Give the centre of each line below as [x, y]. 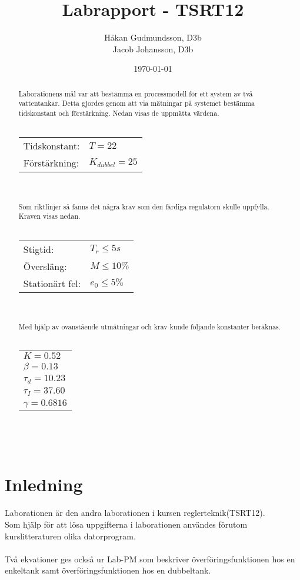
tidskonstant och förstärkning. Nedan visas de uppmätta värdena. [119, 113]
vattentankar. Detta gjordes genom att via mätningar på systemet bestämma [136, 103]
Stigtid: [39, 249]
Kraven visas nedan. [49, 216]
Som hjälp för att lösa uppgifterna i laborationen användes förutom [126, 524]
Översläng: [45, 266]
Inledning [44, 484]
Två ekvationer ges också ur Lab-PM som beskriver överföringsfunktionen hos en [150, 559]
